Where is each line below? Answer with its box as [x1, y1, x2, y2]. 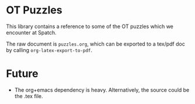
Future [6, 67, 39, 81]
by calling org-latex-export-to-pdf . [6, 46, 92, 53]
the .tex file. [14, 92, 43, 99]
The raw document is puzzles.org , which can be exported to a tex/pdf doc [6, 40, 185, 47]
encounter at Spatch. [6, 29, 57, 36]
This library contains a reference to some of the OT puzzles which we [6, 23, 174, 30]
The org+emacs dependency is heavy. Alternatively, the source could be [14, 86, 190, 93]
